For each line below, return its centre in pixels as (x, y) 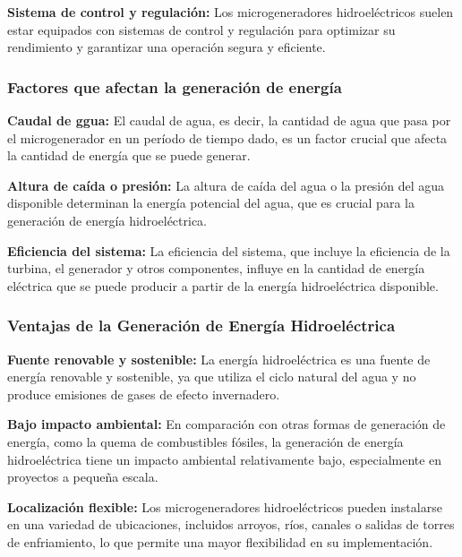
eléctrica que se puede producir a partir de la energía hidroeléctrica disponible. (223, 285)
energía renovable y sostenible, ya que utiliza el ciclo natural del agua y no (212, 377)
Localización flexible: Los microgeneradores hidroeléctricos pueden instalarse (225, 506)
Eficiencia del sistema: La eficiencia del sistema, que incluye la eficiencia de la (229, 250)
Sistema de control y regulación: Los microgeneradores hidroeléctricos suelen (231, 12)
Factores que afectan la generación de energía (175, 86)
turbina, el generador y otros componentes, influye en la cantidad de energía (216, 268)
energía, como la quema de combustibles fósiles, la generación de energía (205, 441)
